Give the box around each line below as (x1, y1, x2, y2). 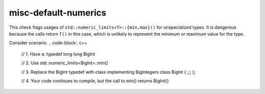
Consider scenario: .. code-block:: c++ (9, 40, 88, 46)
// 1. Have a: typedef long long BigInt (21, 51, 95, 57)
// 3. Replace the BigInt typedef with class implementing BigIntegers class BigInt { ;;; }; (21, 69, 196, 75)
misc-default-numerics (9, 7, 106, 18)
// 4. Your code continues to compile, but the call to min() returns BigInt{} (21, 78, 169, 84)
